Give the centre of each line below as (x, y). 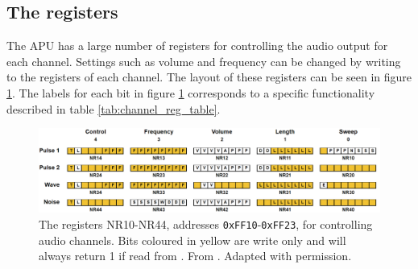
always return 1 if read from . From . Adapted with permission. (195, 256)
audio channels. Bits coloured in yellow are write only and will (192, 240)
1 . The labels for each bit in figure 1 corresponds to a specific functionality (191, 92)
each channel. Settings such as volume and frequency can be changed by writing (204, 61)
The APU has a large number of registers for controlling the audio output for (197, 46)
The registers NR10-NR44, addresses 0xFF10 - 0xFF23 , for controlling (206, 223)
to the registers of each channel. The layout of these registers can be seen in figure (209, 77)
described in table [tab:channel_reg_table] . (114, 108)
